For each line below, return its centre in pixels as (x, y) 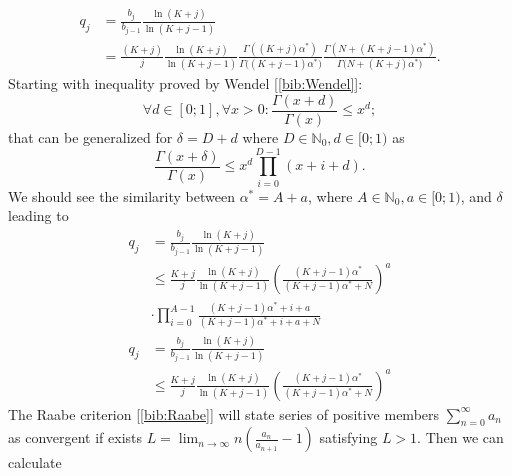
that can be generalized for (90, 136)
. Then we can (460, 437)
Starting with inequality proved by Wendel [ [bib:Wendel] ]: (185, 83)
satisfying (348, 437)
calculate (35, 462)
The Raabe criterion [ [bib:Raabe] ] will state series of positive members (224, 413)
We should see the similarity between (121, 195)
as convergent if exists (75, 437)
